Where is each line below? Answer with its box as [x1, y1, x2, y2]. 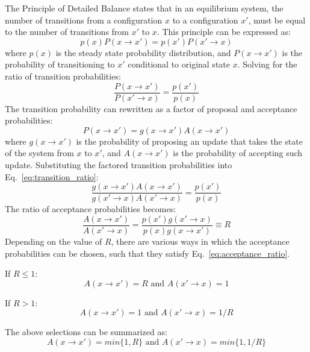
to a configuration [172, 13, 238, 26]
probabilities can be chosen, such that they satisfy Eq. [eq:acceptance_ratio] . [5, 247, 290, 259]
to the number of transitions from [5, 25, 129, 38]
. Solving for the [237, 58, 297, 71]
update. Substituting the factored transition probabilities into [5, 159, 232, 171]
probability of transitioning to [5, 58, 115, 71]
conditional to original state [128, 58, 230, 71]
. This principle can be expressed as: [157, 25, 291, 38]
